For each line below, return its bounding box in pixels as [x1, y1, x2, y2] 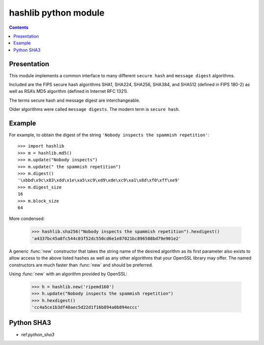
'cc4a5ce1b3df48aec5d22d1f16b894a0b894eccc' [31, 304, 140, 310]
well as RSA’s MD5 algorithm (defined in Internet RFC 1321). [9, 88, 129, 94]
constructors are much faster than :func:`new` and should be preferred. [9, 262, 154, 268]
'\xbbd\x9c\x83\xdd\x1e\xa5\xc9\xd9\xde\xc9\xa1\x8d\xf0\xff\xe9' [18, 177, 180, 183]
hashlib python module [9, 7, 105, 18]
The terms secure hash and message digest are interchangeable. [9, 97, 140, 103]
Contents [9, 24, 29, 30]
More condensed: [9, 216, 45, 222]
